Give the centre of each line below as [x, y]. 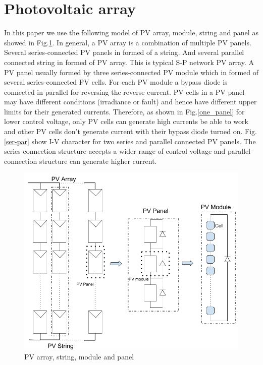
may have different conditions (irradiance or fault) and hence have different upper [130, 102]
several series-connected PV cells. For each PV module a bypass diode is [116, 82]
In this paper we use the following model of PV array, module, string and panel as [131, 33]
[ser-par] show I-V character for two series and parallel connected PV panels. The [130, 141]
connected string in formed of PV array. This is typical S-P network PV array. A [129, 62]
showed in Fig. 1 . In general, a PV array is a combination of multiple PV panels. [128, 42]
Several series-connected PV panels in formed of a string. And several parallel [124, 52]
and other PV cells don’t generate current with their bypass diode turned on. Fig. [131, 131]
